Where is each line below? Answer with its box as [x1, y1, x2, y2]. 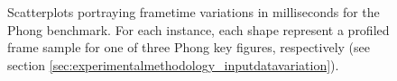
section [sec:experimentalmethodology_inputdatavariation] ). [7, 55, 339, 74]
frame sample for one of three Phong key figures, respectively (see [7, 38, 370, 57]
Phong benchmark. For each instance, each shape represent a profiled [7, 20, 390, 39]
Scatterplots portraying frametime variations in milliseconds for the [7, 3, 380, 21]
